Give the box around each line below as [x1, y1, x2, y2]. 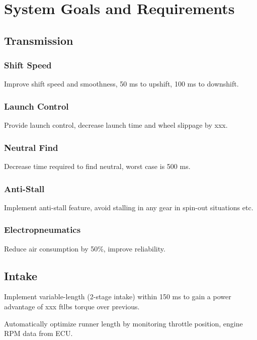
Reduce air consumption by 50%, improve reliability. [4, 243, 165, 253]
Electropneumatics [4, 223, 81, 236]
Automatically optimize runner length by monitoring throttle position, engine [4, 318, 243, 328]
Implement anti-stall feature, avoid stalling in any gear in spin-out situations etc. [4, 202, 253, 212]
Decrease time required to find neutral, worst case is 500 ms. [4, 161, 191, 171]
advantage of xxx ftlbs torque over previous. [4, 301, 140, 312]
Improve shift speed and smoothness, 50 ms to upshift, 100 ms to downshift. [4, 78, 239, 89]
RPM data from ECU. [4, 328, 73, 338]
